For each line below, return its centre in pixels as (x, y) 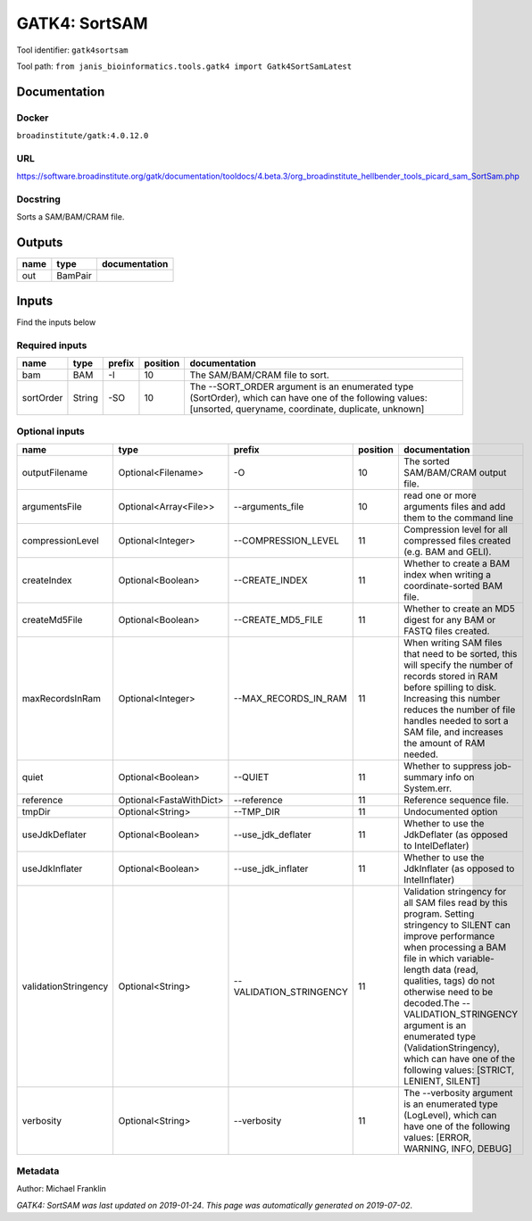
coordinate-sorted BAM (453, 586)
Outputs (40, 242)
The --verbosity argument (458, 1092)
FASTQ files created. (446, 631)
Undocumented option (451, 811)
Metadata (38, 1171)
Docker (33, 118)
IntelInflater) (429, 879)
